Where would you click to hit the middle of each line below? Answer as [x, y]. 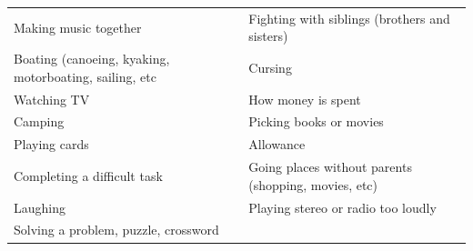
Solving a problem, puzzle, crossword [116, 230]
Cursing [270, 67]
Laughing [40, 207]
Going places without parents [330, 167]
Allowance [277, 144]
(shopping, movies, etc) [313, 184]
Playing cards [51, 144]
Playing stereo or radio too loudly [342, 207]
